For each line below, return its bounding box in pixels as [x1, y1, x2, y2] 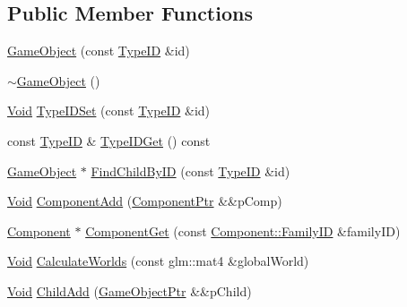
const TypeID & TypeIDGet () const [7, 131, 211, 149]
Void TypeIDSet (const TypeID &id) [7, 101, 211, 120]
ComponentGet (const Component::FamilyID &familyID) [85, 221, 401, 240]
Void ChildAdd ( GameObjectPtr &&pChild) [7, 281, 252, 300]
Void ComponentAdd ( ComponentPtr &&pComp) [7, 192, 282, 210]
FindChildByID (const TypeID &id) [91, 161, 290, 180]
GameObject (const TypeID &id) [7, 41, 190, 60]
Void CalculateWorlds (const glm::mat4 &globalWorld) [7, 252, 309, 270]
